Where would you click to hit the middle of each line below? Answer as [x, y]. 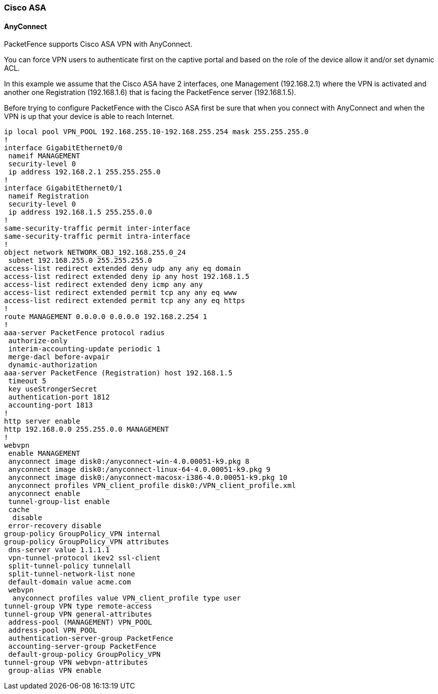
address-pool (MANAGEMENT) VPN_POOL [80, 622]
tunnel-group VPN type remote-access [78, 606]
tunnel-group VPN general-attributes [78, 614]
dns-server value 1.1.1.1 [59, 550]
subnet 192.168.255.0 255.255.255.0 [80, 261]
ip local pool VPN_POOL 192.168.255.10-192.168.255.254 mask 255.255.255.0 [156, 132]
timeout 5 [27, 381]
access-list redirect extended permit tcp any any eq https [125, 301]
